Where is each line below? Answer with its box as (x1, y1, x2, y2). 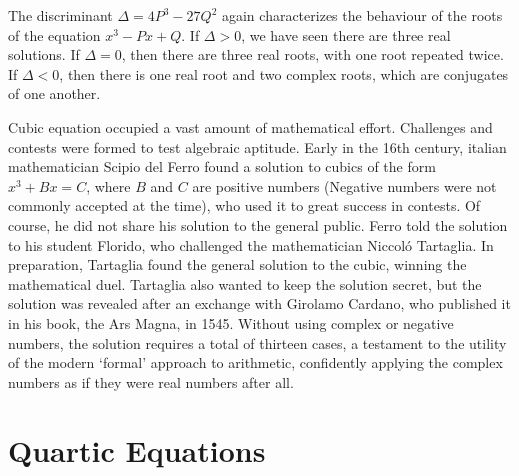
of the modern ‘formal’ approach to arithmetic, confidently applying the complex (8, 352, 503, 373)
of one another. (8, 83, 101, 104)
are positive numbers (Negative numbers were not (192, 175, 497, 196)
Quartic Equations (8, 430, 266, 471)
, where (86, 175, 131, 196)
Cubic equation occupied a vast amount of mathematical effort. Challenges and (8, 116, 493, 137)
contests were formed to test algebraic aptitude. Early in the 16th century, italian (8, 136, 507, 157)
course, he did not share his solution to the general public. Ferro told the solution (8, 214, 508, 235)
